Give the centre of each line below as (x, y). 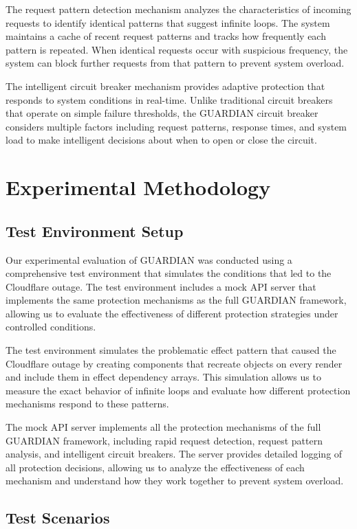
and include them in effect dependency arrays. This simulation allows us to (163, 377)
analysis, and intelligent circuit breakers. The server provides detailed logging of (174, 454)
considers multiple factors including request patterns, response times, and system (176, 126)
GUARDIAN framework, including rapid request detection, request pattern (164, 440)
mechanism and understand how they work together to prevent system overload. (175, 481)
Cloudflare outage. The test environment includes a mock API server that (161, 286)
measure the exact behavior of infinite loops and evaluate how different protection (178, 390)
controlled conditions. (51, 327)
